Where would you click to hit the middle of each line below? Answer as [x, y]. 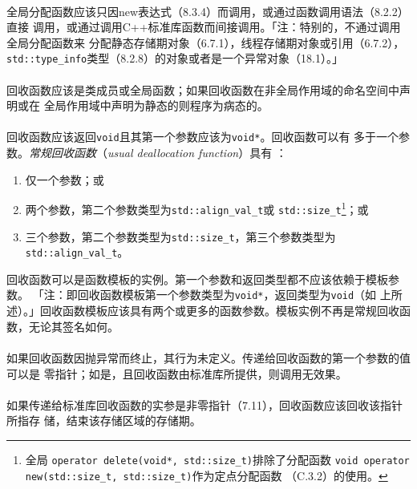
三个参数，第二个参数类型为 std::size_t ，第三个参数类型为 [180, 236]
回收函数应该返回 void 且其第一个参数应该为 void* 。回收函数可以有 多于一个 [203, 137]
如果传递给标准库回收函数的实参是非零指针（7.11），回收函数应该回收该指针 [204, 404]
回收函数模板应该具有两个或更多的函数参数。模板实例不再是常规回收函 [225, 311]
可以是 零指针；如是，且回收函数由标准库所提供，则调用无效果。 [177, 373]
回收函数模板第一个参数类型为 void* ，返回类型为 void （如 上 [234, 295]
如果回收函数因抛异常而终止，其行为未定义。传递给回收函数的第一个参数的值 [208, 357]
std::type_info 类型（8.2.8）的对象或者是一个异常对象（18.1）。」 [175, 58]
